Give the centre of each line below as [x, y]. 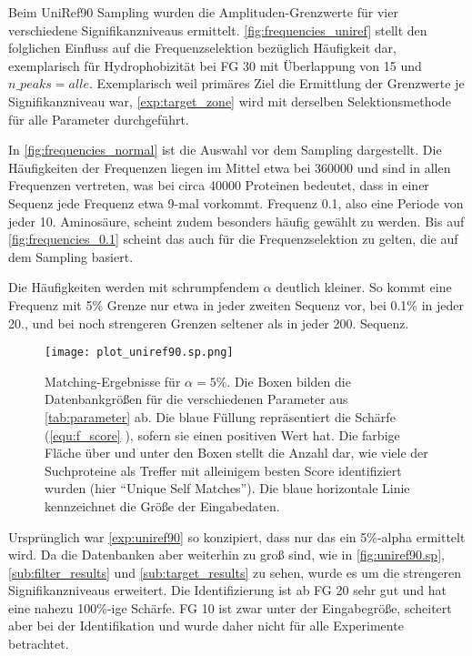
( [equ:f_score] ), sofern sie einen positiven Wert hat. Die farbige [222, 434]
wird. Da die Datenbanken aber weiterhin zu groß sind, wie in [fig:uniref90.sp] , [226, 555]
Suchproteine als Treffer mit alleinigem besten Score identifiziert [223, 470]
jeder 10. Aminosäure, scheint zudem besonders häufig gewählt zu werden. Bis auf [236, 221]
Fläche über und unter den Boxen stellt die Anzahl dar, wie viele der [236, 453]
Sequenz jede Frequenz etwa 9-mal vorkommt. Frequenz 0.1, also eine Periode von [236, 202]
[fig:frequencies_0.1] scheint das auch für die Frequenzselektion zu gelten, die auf [233, 239]
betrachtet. [39, 644]
